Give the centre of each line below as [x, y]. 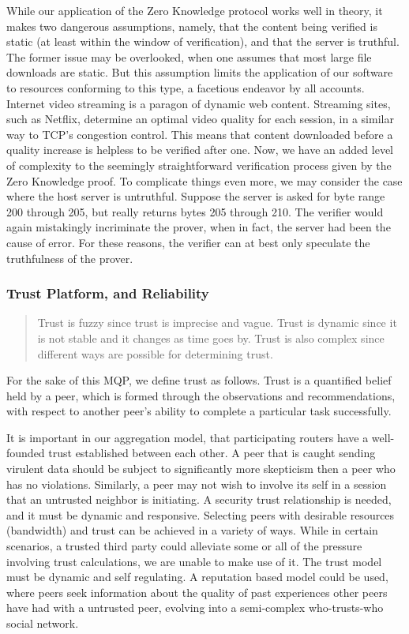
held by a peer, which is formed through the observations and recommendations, [201, 395]
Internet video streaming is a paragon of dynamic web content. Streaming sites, [199, 103]
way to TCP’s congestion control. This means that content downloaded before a [200, 134]
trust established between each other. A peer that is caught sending [212, 453]
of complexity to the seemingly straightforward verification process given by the [199, 165]
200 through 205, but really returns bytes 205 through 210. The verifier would [195, 211]
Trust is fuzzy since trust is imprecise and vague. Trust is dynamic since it [217, 323]
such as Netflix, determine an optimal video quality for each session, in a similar [200, 119]
